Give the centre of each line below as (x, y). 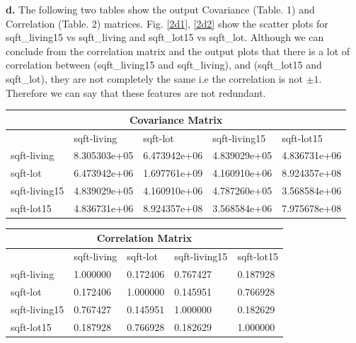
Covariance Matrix (176, 119)
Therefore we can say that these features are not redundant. (136, 92)
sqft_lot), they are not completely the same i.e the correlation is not (154, 78)
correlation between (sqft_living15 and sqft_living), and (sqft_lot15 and (164, 65)
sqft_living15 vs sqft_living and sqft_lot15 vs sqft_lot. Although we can (165, 37)
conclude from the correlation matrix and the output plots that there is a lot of (178, 51)
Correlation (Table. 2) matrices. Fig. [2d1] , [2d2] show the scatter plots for (167, 23)
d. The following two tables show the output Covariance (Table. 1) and (160, 9)
